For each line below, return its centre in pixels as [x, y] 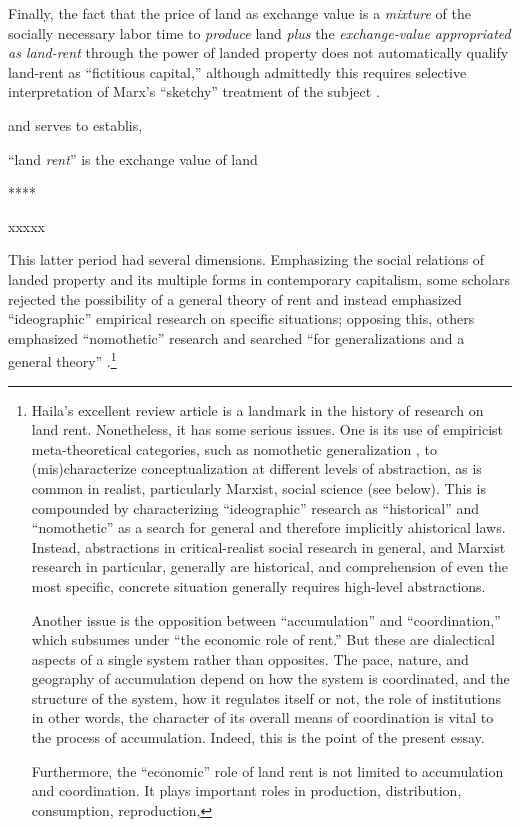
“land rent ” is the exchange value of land [133, 158]
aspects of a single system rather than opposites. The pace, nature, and [250, 658]
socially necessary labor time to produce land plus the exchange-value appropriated [259, 32]
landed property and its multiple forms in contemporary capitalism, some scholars [259, 278]
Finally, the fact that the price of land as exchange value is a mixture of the [239, 13]
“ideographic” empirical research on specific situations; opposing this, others [241, 318]
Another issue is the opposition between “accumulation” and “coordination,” [266, 619]
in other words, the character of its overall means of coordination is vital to [262, 717]
